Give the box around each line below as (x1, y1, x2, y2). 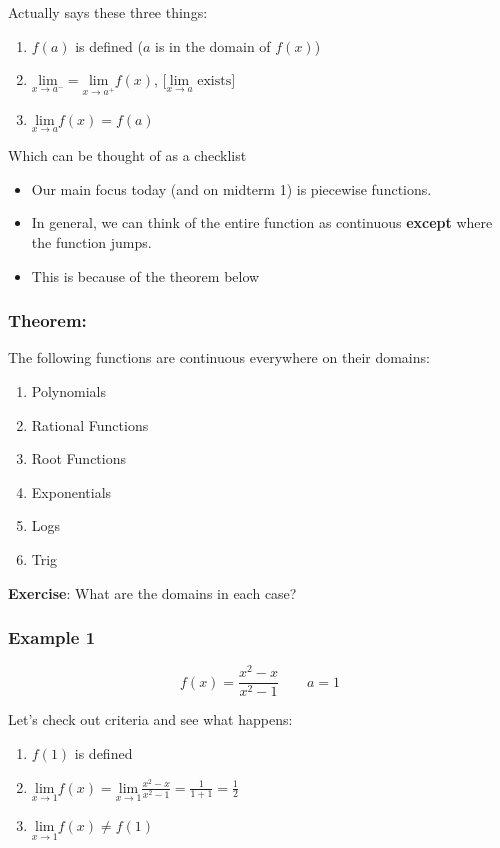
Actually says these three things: (8, 2, 208, 22)
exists (197, 74, 232, 89)
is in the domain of (155, 35, 271, 56)
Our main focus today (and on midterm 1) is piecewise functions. (31, 178, 432, 199)
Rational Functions (31, 414, 149, 435)
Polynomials (31, 380, 106, 401)
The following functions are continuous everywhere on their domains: (8, 347, 430, 368)
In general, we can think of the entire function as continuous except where (31, 212, 493, 233)
